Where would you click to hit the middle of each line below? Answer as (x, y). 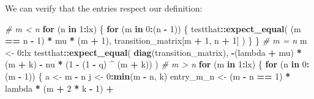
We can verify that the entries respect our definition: (104, 8)
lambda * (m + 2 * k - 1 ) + (59, 88)
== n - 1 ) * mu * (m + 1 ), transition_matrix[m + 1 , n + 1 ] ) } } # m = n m (156, 40)
